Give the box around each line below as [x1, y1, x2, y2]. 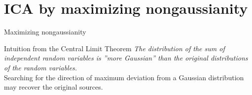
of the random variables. [4, 62, 77, 72]
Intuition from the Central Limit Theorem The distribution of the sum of [4, 43, 225, 53]
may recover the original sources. [4, 82, 103, 92]
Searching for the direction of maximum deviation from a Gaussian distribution [4, 72, 244, 82]
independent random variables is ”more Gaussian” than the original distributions [4, 53, 248, 63]
